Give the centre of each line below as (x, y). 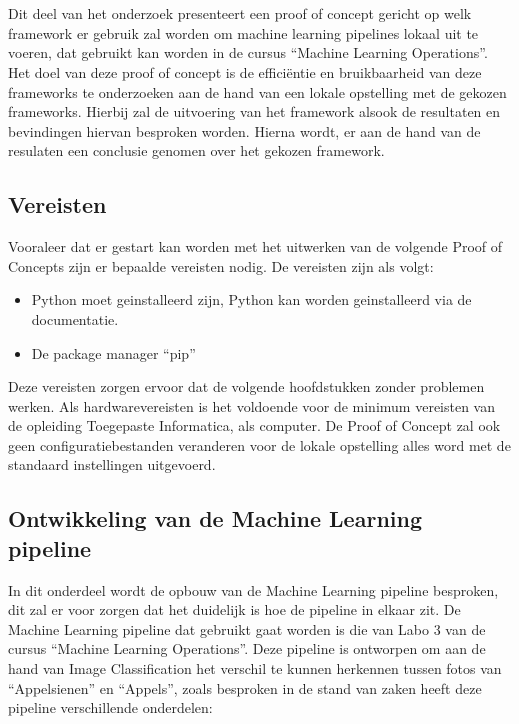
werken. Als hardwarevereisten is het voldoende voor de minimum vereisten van (252, 405)
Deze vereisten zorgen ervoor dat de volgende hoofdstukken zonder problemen (246, 386)
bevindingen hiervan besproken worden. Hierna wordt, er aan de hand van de (244, 130)
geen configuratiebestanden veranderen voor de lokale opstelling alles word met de (259, 444)
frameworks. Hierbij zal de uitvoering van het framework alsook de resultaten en (254, 111)
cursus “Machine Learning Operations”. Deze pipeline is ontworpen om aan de (247, 648)
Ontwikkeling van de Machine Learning (215, 518)
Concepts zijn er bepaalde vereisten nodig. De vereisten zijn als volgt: (221, 265)
